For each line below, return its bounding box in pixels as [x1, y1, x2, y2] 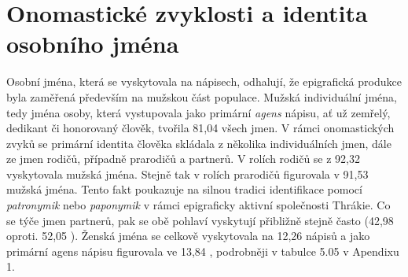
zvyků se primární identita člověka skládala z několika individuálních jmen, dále [6, 135, 391, 151]
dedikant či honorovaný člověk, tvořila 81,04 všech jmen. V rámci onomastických [6, 120, 395, 136]
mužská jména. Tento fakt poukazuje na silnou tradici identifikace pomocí [6, 181, 362, 198]
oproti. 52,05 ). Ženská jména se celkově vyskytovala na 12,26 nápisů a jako [6, 227, 370, 244]
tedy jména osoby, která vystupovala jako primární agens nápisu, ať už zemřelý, [6, 104, 391, 120]
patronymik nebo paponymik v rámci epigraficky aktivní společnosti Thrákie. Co [6, 197, 391, 213]
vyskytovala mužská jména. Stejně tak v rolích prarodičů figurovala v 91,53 [6, 165, 369, 182]
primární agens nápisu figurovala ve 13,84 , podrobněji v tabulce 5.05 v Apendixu [6, 242, 399, 259]
